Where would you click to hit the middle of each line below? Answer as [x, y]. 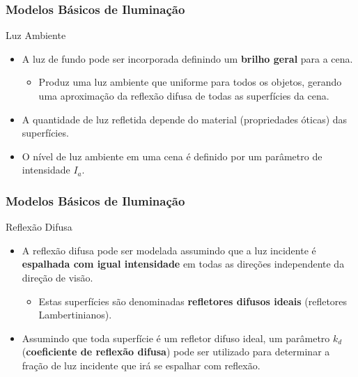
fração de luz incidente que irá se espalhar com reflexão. [141, 365]
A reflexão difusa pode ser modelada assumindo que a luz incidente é [169, 250]
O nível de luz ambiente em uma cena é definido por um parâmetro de [172, 156]
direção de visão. [57, 277]
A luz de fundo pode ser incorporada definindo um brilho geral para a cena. [187, 58]
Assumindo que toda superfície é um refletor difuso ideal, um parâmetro [176, 338]
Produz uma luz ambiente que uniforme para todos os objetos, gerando [190, 82]
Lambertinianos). [75, 315]
